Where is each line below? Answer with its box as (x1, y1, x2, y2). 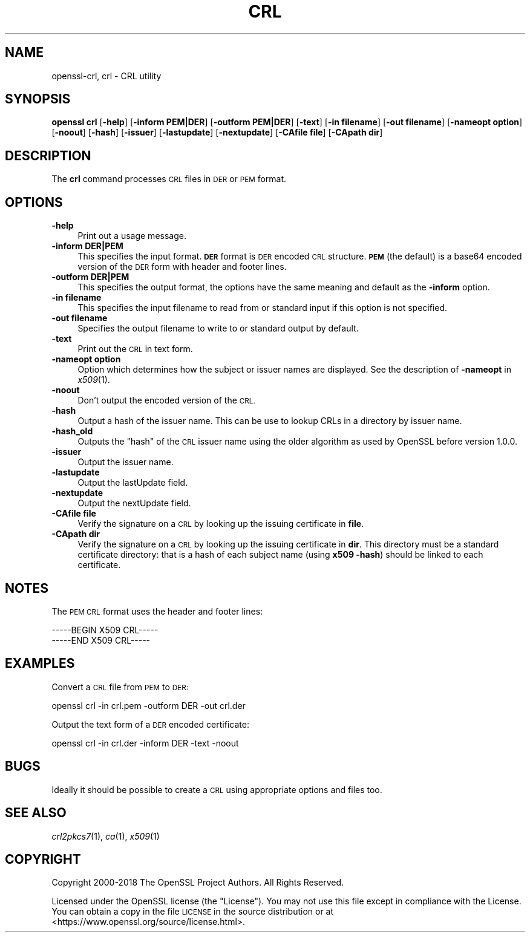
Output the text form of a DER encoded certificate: (51, 719, 249, 730)
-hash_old (51, 426, 93, 437)
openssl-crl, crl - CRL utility (51, 70, 162, 81)
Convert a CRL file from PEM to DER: (51, 681, 189, 692)
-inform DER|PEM (51, 241, 123, 252)
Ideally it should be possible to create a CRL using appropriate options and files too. (51, 784, 382, 795)
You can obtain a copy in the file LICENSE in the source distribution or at (51, 906, 334, 917)
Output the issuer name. (77, 457, 174, 468)
